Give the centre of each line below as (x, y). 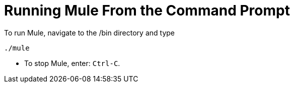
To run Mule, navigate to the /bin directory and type (90, 32)
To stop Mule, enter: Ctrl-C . (72, 63)
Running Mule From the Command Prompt (147, 10)
